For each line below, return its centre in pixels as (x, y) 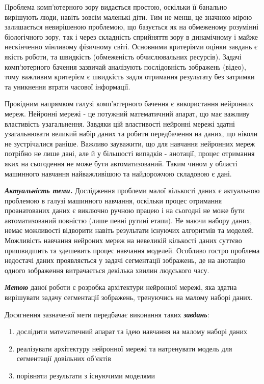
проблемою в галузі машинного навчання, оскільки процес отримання (113, 200)
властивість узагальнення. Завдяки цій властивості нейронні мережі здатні (120, 123)
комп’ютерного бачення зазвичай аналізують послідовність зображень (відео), (125, 66)
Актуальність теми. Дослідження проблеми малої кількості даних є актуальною (132, 190)
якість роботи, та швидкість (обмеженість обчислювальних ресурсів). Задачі (123, 56)
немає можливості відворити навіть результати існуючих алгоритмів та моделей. (129, 230)
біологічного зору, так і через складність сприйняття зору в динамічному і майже (131, 36)
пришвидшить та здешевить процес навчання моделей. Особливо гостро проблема (132, 250)
